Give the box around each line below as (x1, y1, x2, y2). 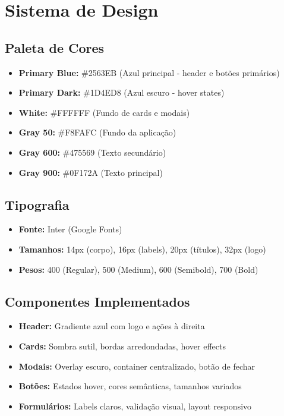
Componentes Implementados (5, 292, 190, 310)
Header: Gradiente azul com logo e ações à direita (18, 320, 205, 332)
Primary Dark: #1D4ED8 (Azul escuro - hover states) (18, 86, 225, 99)
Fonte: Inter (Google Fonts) (18, 223, 122, 235)
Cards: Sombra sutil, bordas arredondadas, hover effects (18, 339, 226, 352)
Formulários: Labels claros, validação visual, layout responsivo (18, 399, 252, 412)
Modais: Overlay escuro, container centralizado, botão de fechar (18, 360, 255, 372)
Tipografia (5, 195, 70, 213)
